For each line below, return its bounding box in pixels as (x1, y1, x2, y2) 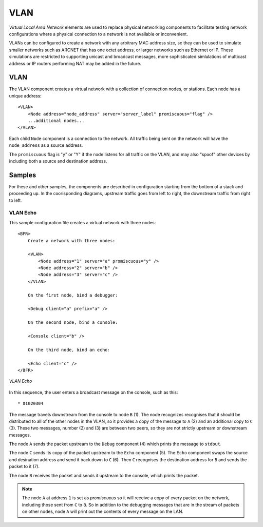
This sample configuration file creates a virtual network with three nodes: (9, 219, 156, 225)
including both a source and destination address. (9, 158, 107, 164)
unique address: (9, 93, 41, 98)
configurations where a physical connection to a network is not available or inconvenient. (9, 31, 188, 37)
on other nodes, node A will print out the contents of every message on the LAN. (22, 508, 184, 514)
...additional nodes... (27, 117, 85, 123)
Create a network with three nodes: (27, 238, 115, 243)
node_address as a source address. (9, 142, 83, 148)
